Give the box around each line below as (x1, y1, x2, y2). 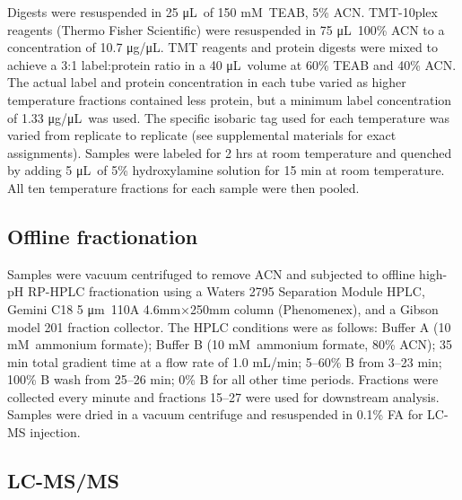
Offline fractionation (7, 222, 198, 250)
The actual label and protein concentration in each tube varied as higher (7, 73, 406, 92)
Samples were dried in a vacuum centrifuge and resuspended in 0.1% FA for (7, 405, 423, 424)
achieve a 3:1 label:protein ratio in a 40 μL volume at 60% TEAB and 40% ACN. (7, 55, 457, 74)
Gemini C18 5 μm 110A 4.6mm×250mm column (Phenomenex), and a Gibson (7, 299, 439, 318)
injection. (30, 423, 81, 442)
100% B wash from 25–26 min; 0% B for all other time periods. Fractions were (7, 370, 439, 389)
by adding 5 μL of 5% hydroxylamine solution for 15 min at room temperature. (7, 161, 445, 180)
